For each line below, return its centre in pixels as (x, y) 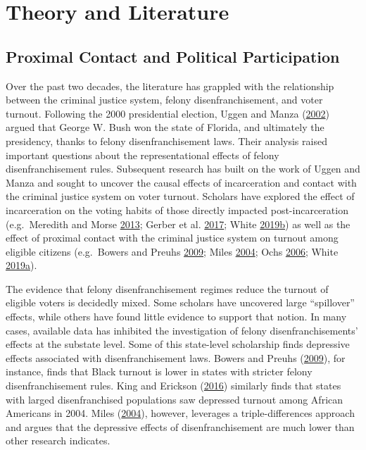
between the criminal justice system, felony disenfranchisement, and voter (164, 100)
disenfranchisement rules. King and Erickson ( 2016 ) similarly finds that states (173, 386)
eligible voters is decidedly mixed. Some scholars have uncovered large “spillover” (180, 302)
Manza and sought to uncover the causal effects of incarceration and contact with (181, 182)
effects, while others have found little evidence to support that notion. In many (176, 317)
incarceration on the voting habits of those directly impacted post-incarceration (177, 210)
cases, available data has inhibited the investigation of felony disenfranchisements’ (182, 330)
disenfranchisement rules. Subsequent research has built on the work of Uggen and (183, 169)
